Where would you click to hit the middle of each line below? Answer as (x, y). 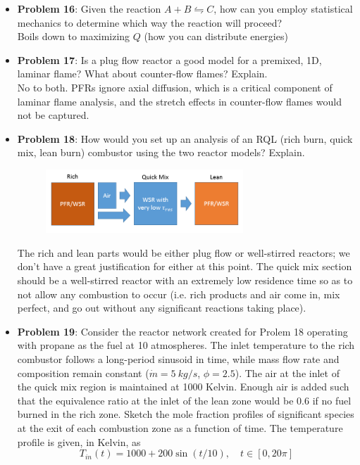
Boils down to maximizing (74, 36)
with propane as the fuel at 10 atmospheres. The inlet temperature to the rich (186, 345)
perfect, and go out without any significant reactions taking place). (162, 308)
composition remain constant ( (83, 372)
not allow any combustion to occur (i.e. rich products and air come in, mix (179, 294)
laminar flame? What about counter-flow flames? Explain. (142, 74)
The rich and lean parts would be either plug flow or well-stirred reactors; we (184, 252)
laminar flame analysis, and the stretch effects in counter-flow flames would (179, 101)
